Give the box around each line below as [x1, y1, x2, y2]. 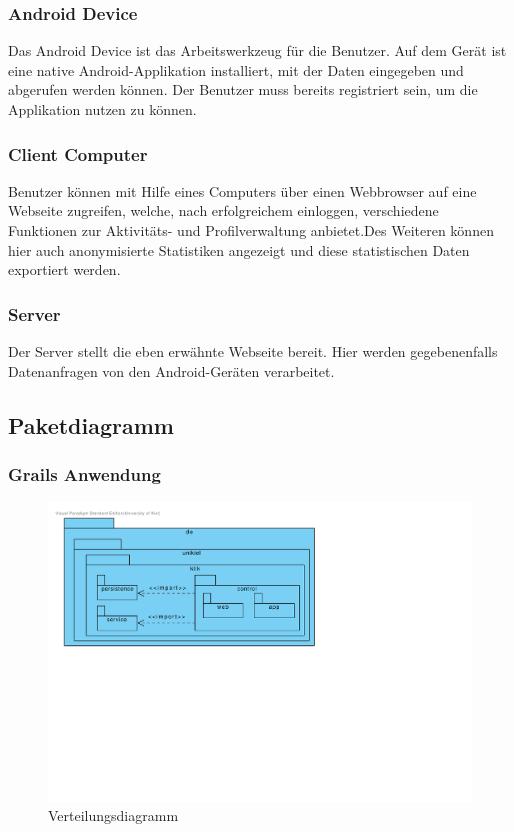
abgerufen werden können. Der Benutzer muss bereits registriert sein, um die [8, 79, 478, 100]
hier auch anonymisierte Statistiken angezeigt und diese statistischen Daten [8, 239, 470, 260]
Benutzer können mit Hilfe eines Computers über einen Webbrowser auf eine [8, 180, 477, 201]
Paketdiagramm [8, 409, 174, 440]
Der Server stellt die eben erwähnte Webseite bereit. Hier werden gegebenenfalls [8, 341, 498, 361]
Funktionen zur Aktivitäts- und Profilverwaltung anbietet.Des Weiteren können [8, 220, 494, 240]
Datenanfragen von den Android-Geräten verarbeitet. [8, 360, 335, 381]
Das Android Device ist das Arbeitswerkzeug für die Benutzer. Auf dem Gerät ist [8, 40, 507, 61]
